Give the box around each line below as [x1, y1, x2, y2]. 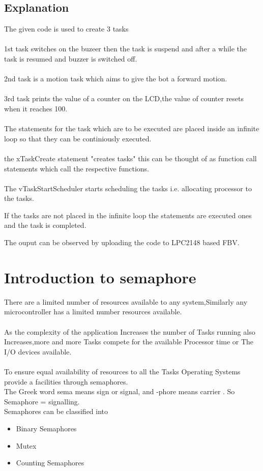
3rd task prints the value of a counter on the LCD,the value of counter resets [4, 93, 244, 104]
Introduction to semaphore [4, 267, 196, 287]
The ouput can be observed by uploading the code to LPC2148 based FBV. [4, 237, 240, 248]
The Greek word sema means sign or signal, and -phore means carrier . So [4, 386, 235, 397]
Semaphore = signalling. [4, 396, 80, 406]
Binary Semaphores [16, 423, 77, 433]
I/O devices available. [4, 346, 72, 357]
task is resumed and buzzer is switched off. [4, 53, 137, 64]
